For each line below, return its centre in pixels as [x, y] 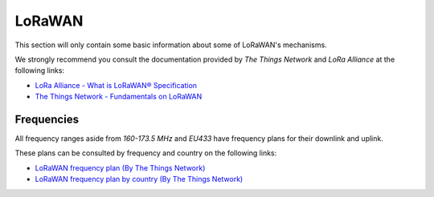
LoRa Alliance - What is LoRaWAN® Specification [116, 85]
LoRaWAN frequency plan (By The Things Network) [120, 167]
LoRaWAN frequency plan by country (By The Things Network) [139, 179]
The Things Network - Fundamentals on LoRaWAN [119, 97]
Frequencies [47, 119]
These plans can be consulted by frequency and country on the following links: [146, 153]
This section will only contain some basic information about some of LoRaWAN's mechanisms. [171, 45]
